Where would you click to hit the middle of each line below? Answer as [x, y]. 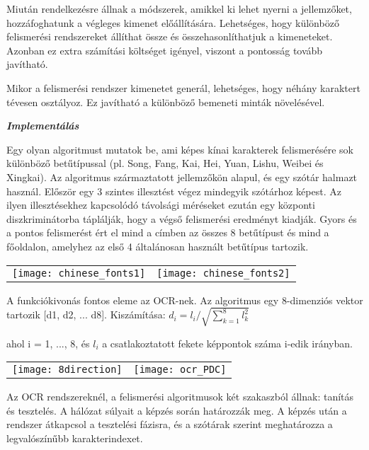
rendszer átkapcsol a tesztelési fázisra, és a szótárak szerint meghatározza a [170, 424]
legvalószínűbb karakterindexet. [75, 438]
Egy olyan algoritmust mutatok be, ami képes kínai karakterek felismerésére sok [180, 149]
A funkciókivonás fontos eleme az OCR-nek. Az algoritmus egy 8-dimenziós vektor [185, 300]
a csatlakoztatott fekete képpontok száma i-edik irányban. [227, 343]
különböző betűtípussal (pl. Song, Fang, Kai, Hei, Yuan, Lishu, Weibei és [165, 163]
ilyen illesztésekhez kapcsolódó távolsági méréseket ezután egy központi [161, 205]
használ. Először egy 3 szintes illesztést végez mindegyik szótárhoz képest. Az [174, 191]
